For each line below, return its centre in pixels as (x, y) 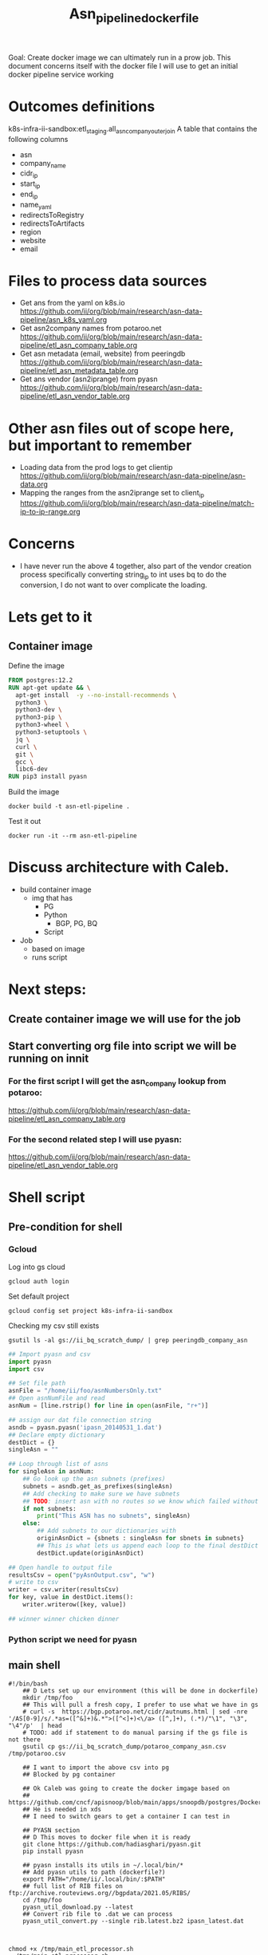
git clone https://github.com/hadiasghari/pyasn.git (112, 1844)
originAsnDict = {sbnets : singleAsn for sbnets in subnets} (141, 1539)
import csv (26, 1369)
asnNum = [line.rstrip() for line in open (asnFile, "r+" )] (108, 1406)
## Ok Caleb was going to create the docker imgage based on (126, 1788)
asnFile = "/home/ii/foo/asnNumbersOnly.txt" (85, 1391)
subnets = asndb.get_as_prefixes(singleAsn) (98, 1486)
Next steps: (47, 989)
